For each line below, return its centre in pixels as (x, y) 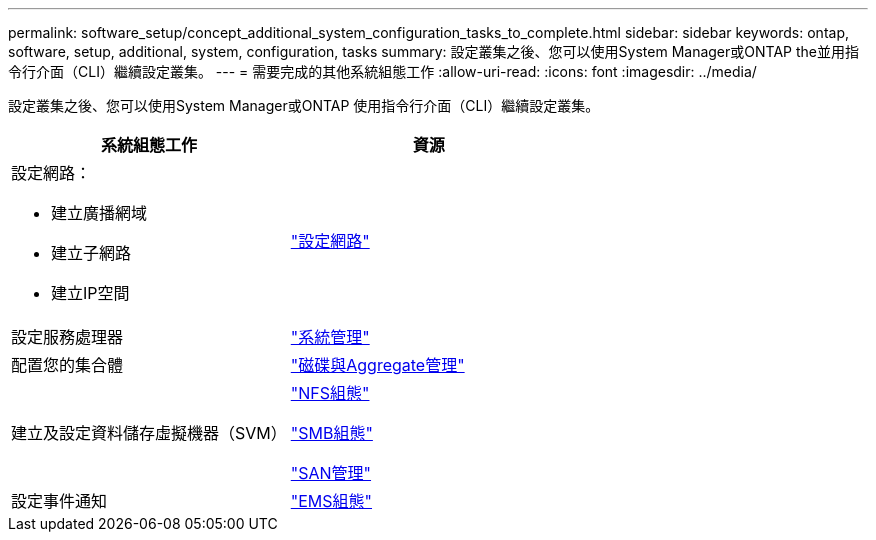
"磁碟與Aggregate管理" (377, 365)
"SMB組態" (331, 433)
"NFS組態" (330, 393)
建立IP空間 (90, 293)
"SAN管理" (331, 473)
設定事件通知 (59, 501)
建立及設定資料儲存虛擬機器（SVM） (149, 433)
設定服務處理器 (67, 337)
